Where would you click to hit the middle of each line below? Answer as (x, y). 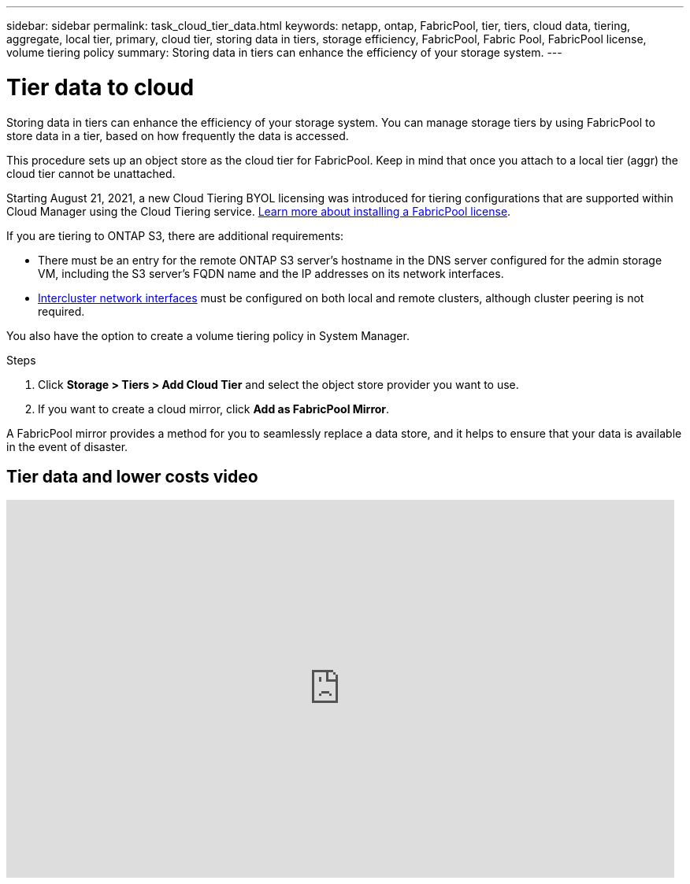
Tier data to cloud (100, 87)
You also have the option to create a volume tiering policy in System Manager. (208, 335)
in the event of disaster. (67, 446)
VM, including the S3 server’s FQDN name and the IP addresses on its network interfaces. (271, 273)
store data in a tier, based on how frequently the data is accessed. (178, 135)
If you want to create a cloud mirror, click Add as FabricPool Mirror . (214, 409)
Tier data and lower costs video (132, 476)
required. (61, 311)
